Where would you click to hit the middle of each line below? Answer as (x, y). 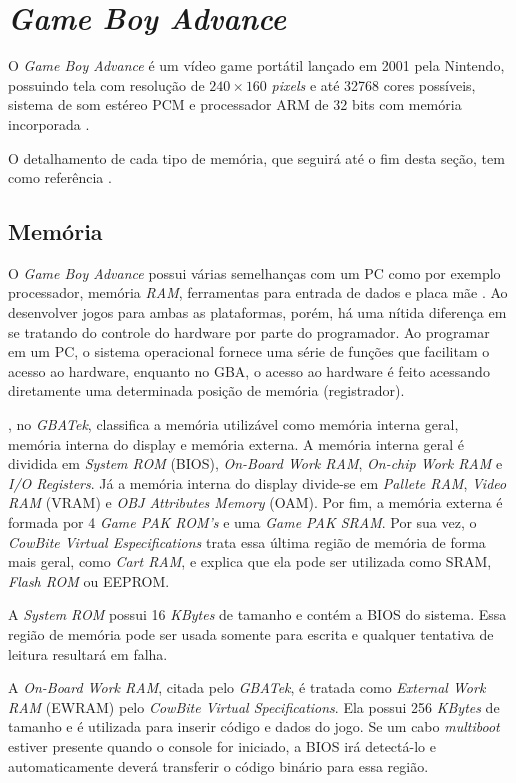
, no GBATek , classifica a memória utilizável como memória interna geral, (233, 424)
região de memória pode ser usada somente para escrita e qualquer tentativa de (251, 633)
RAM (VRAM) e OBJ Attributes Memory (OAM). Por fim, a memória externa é (255, 502)
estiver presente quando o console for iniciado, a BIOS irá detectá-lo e (222, 745)
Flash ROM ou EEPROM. (89, 580)
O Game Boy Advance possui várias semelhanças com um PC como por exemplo (254, 272)
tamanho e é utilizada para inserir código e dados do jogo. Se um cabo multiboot (254, 726)
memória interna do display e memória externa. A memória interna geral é (236, 443)
